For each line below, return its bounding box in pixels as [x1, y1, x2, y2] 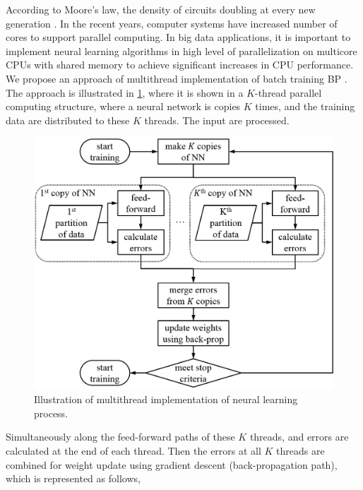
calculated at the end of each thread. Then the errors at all [6, 443, 261, 458]
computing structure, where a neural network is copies [6, 99, 241, 114]
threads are [276, 443, 325, 458]
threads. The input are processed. [144, 112, 290, 127]
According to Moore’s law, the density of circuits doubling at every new [6, 2, 316, 16]
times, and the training [255, 99, 355, 114]
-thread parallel [254, 85, 322, 100]
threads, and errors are [249, 429, 349, 444]
